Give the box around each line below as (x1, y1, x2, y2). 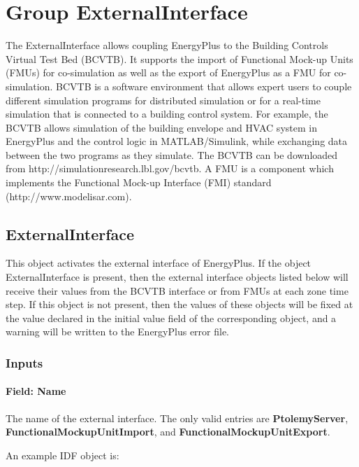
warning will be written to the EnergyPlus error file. (6, 324, 230, 339)
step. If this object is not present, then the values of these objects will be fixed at (6, 297, 353, 312)
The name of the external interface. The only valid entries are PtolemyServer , (6, 410, 349, 425)
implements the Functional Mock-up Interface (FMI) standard (6, 175, 272, 190)
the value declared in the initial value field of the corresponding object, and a (6, 310, 337, 325)
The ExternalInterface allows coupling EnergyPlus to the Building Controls (6, 38, 328, 53)
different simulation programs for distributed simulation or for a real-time (6, 92, 321, 107)
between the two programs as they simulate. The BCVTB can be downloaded (6, 147, 338, 162)
